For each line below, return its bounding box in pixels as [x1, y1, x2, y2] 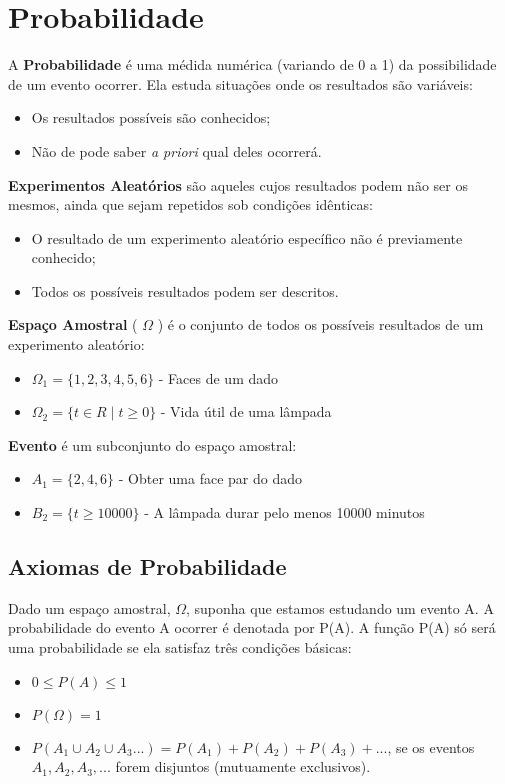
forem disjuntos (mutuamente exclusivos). [115, 756, 371, 777]
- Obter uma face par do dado [118, 468, 303, 489]
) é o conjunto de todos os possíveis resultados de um [157, 314, 484, 335]
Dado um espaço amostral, [8, 597, 171, 618]
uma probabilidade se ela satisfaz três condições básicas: [8, 637, 352, 658]
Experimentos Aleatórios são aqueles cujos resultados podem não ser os [8, 174, 468, 195]
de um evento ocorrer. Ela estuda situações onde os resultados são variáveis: [8, 73, 473, 94]
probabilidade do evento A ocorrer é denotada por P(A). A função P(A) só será [8, 617, 496, 638]
